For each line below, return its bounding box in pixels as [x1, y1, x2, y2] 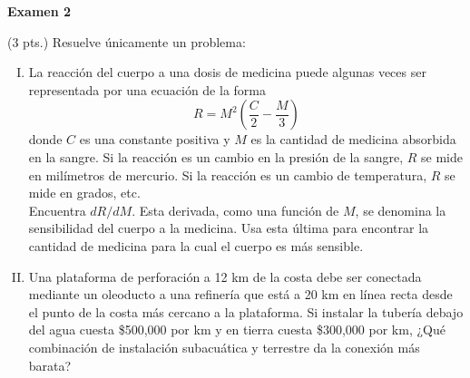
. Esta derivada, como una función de [132, 200, 339, 219]
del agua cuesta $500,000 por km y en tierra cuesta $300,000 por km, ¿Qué [28, 320, 446, 339]
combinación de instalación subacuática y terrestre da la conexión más [28, 337, 420, 356]
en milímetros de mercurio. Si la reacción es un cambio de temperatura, [28, 165, 427, 184]
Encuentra [28, 200, 86, 219]
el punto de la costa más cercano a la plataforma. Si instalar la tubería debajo [28, 302, 464, 321]
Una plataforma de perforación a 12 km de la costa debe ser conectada [28, 267, 422, 286]
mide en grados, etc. [28, 183, 141, 202]
